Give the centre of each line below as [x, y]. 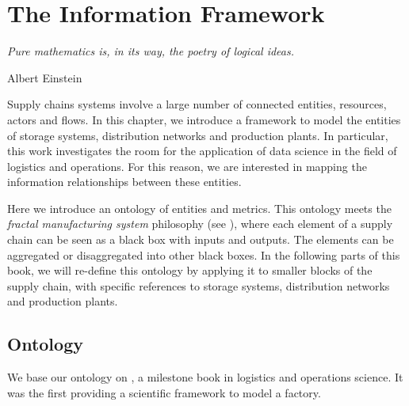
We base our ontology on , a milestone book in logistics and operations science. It [205, 377]
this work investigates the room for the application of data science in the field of [202, 151]
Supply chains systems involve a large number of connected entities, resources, [197, 104]
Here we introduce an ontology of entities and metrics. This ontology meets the [199, 208]
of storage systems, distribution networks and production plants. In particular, [198, 135]
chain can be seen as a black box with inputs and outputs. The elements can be [201, 239]
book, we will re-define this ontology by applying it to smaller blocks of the [190, 270]
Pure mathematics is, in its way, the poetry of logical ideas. [151, 51]
